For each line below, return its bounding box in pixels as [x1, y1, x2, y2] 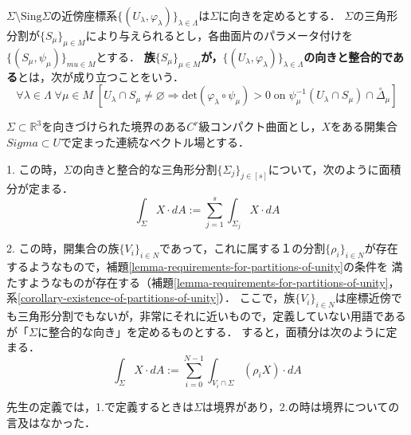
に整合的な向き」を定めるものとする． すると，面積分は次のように [37, 323, 386, 339]
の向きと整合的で [303, 48, 393, 65]
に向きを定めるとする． [218, 7, 341, 23]
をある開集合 [331, 118, 398, 135]
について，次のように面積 [268, 160, 401, 177]
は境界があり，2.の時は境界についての [202, 398, 400, 415]
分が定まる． [6, 180, 73, 197]
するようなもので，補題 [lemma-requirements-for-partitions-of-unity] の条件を [6, 258, 388, 275]
